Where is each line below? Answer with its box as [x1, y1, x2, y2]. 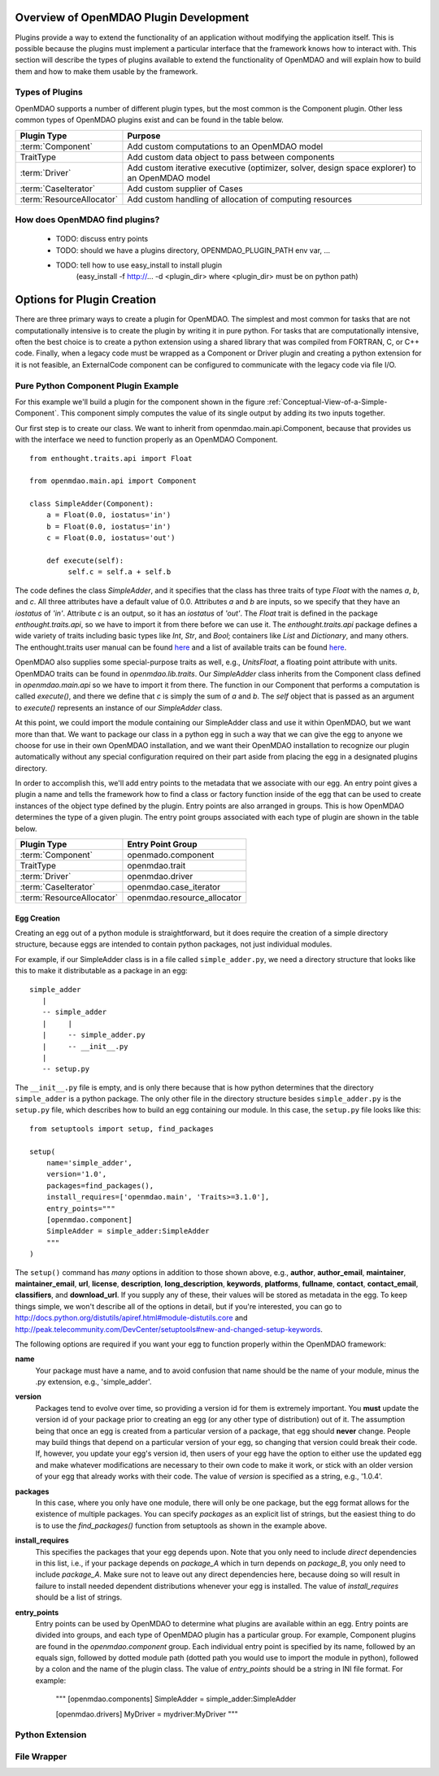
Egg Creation [15, 913, 61, 923]
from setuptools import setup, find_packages [29, 1124, 215, 1134]
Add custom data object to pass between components [127, 151, 335, 163]
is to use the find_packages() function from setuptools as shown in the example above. [35, 1521, 328, 1530]
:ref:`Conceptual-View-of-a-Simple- [267, 397, 388, 407]
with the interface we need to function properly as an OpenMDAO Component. [15, 435, 278, 445]
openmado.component [127, 850, 215, 861]
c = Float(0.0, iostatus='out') [46, 533, 176, 542]
